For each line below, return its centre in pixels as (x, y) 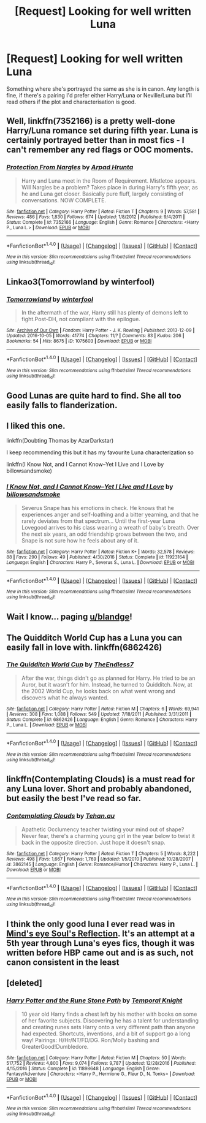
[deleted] (25, 983)
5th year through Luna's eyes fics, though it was (101, 943)
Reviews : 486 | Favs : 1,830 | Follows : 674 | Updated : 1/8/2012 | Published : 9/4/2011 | (96, 217)
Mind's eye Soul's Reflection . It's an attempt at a (101, 933)
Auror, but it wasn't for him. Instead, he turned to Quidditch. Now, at (107, 684)
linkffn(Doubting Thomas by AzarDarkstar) (60, 441)
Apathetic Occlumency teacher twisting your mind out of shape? (103, 829)
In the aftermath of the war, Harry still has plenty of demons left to (105, 313)
